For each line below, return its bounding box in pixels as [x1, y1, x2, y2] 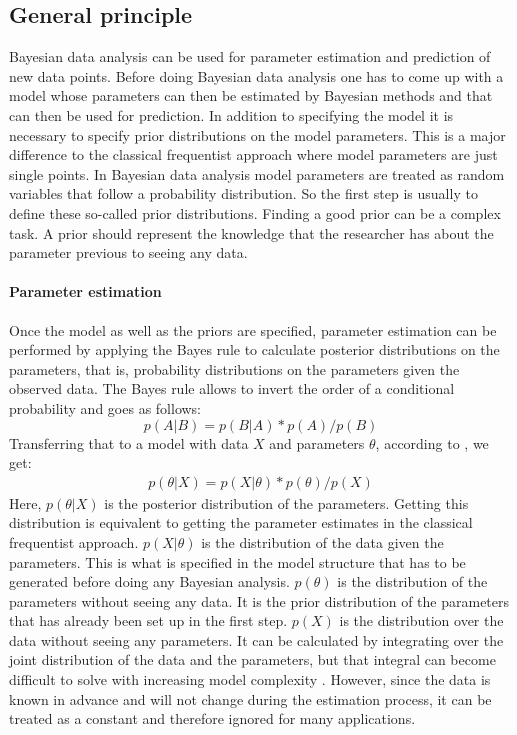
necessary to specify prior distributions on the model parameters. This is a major [9, 124, 506, 145]
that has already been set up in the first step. [9, 610, 288, 631]
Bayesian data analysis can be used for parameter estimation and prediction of [9, 46, 491, 67]
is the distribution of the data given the [201, 531, 444, 552]
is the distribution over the [339, 610, 504, 631]
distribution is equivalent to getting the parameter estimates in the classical [9, 512, 473, 533]
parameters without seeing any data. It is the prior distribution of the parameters [9, 590, 510, 611]
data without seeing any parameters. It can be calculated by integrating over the [9, 629, 504, 650]
